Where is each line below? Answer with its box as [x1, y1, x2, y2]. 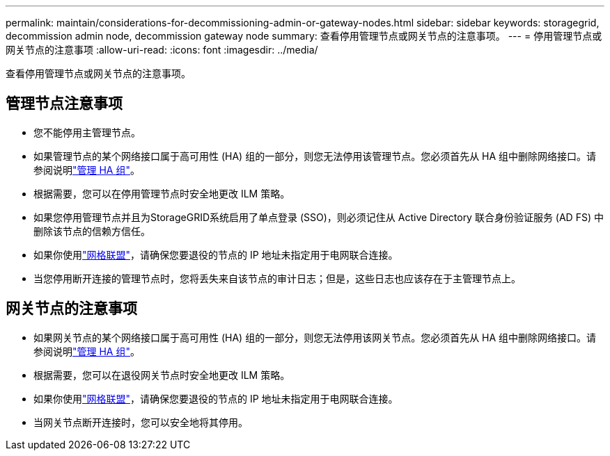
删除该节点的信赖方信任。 [33, 225, 150, 237]
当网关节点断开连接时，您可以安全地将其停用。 [33, 416, 248, 428]
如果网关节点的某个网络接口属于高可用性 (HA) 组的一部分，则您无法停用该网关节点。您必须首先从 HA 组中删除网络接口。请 [33, 331, 597, 343]
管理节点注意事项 [6, 95, 123, 113]
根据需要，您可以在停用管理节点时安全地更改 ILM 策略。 [33, 187, 290, 199]
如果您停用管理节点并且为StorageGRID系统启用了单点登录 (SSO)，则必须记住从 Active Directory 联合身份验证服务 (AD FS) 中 [33, 211, 604, 223]
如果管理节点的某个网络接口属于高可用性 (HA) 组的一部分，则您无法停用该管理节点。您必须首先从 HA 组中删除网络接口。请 [33, 149, 597, 162]
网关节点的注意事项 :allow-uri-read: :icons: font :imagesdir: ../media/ [6, 44, 318, 56]
